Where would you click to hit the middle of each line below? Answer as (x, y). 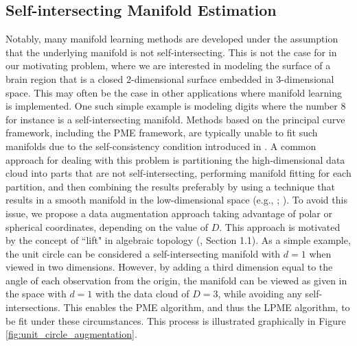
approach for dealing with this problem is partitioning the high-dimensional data (175, 159)
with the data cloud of (142, 294)
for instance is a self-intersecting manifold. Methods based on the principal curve (175, 119)
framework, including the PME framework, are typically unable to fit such (162, 133)
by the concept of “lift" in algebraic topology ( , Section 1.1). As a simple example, (178, 240)
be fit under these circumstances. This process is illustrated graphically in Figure (176, 320)
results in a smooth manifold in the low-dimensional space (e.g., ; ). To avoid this (176, 200)
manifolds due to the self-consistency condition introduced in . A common (161, 146)
